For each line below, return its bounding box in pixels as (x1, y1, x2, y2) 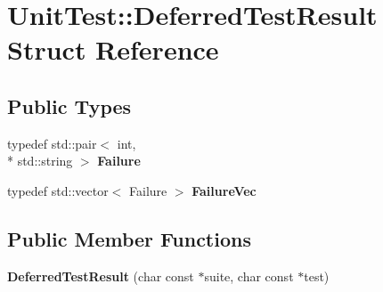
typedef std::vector (7, 181, 109, 199)
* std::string (7, 151, 73, 170)
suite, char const (204, 266, 294, 285)
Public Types (7, 92, 132, 119)
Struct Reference (7, 31, 219, 68)
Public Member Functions (7, 224, 251, 252)
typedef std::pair (7, 134, 97, 152)
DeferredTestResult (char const (7, 266, 194, 285)
